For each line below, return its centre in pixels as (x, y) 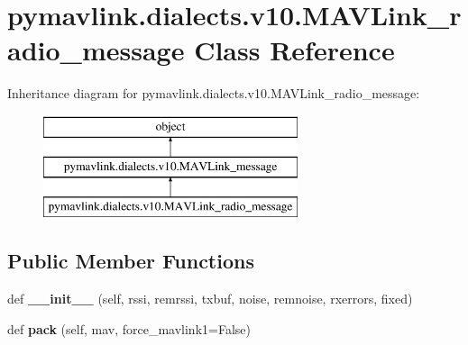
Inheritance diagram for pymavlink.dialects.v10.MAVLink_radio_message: (214, 93)
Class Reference (294, 50)
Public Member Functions (131, 261)
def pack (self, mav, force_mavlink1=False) (129, 328)
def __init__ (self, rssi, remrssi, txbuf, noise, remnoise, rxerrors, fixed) (210, 299)
